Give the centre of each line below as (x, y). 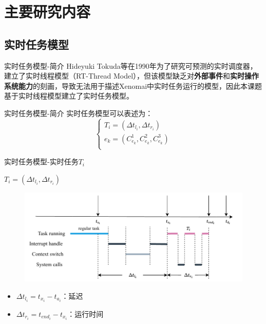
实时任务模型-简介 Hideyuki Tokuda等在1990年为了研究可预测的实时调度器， (131, 65)
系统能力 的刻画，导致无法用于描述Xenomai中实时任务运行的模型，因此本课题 (133, 85)
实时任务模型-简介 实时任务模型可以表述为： (79, 113)
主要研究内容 (47, 12)
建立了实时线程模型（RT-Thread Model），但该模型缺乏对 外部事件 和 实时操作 (132, 76)
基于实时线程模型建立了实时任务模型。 (69, 96)
